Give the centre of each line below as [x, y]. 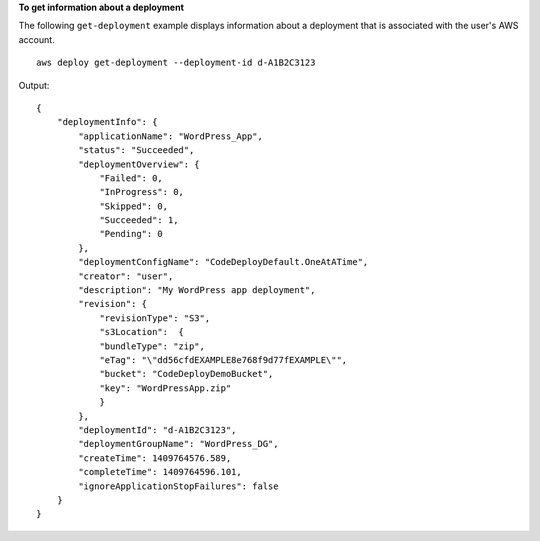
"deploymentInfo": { [107, 122]
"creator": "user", [126, 276]
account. [36, 39]
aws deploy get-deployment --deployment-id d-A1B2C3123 [176, 63]
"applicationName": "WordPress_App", [171, 136]
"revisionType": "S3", [155, 318]
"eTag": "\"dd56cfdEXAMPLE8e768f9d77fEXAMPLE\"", [223, 359]
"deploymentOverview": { [139, 164]
